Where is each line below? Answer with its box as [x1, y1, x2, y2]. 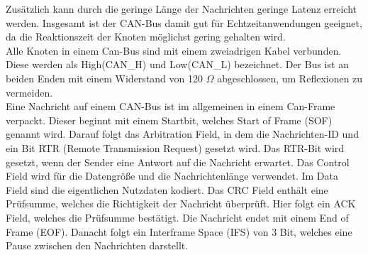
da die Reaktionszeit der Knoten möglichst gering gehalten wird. [6, 29, 286, 44]
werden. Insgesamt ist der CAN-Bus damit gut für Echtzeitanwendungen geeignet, [6, 15, 362, 30]
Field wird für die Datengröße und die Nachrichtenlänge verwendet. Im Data [6, 168, 339, 183]
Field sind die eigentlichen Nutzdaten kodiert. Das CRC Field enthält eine [6, 182, 328, 197]
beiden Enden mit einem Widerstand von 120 [6, 70, 203, 85]
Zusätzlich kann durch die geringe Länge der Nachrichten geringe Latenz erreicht [6, 1, 357, 16]
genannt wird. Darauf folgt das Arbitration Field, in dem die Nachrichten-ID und [6, 126, 359, 141]
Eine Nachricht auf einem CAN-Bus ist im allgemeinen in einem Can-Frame [6, 99, 335, 114]
